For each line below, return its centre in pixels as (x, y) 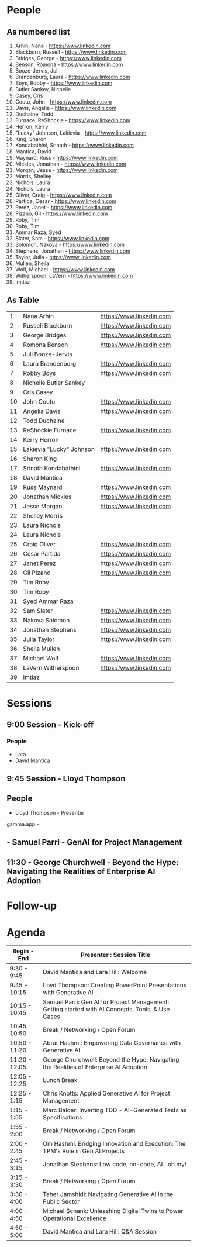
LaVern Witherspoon (51, 667)
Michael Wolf (41, 658)
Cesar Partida (42, 553)
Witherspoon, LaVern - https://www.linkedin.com (74, 276)
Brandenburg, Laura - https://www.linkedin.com (72, 77)
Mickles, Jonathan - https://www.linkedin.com (70, 164)
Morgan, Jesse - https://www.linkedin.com (67, 170)
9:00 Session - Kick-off (50, 725)
